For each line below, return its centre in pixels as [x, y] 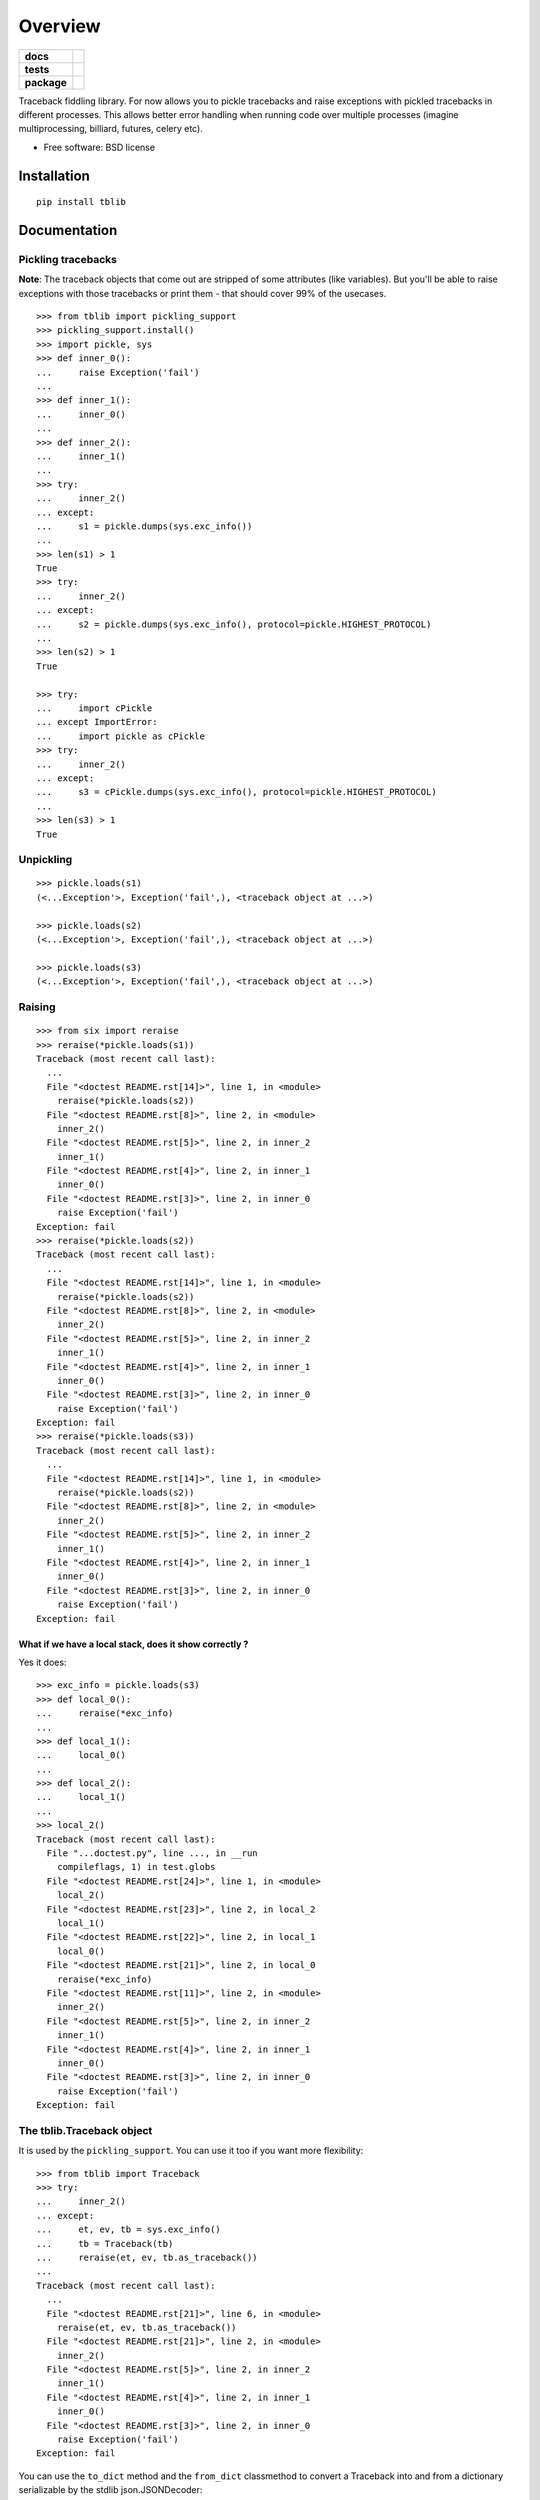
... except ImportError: [97, 722]
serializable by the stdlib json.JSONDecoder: [110, 2490]
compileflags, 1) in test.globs [136, 1867]
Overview [59, 26]
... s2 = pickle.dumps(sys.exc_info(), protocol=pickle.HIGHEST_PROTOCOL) [234, 624]
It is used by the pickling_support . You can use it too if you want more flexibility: [191, 2151]
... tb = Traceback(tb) [105, 2243]
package [45, 82]
